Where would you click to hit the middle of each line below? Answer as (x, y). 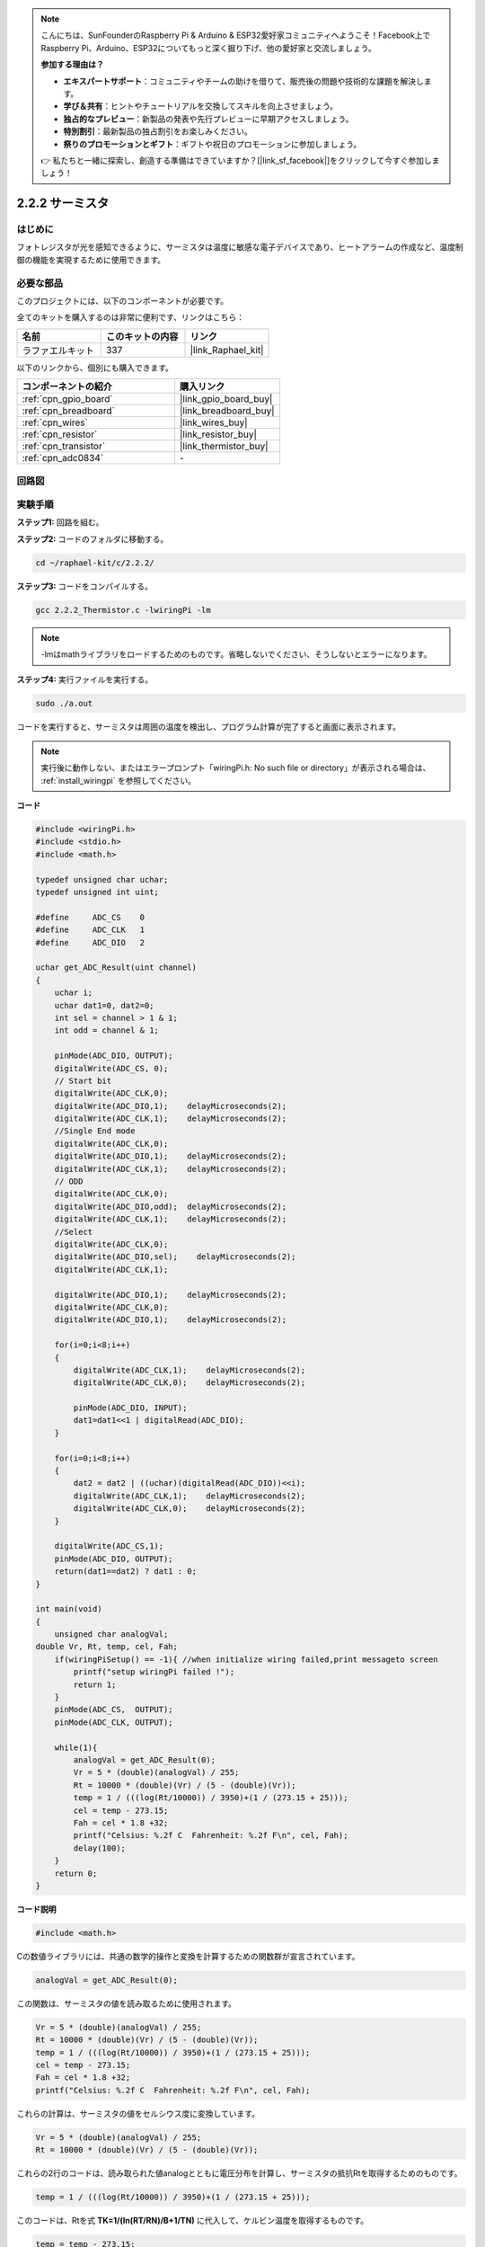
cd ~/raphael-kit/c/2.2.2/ (95, 563)
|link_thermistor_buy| (224, 447)
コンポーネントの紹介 (67, 386)
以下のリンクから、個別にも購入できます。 (95, 368)
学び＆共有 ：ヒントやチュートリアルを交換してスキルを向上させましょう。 (201, 106)
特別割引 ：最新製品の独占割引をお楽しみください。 (158, 131)
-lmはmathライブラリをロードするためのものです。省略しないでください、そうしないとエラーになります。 (236, 654)
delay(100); (99, 1848)
